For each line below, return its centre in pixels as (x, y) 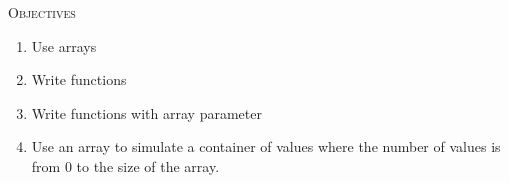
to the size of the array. (148, 165)
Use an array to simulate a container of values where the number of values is (266, 146)
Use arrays (64, 45)
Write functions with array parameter (146, 112)
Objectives (42, 12)
